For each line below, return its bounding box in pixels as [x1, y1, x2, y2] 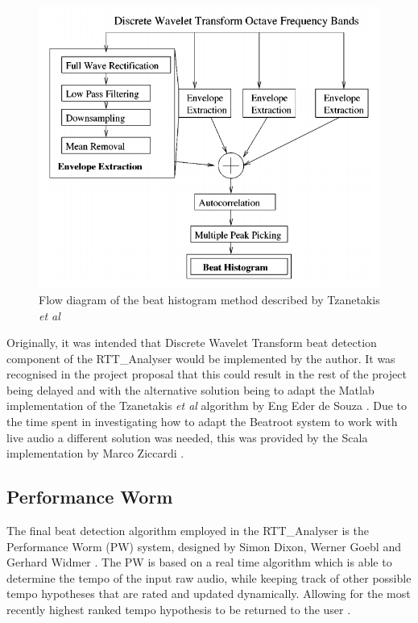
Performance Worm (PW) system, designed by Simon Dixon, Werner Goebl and [6, 537, 401, 554]
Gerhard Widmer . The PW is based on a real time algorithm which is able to [6, 554, 392, 571]
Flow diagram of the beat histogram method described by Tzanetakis [39, 291, 380, 307]
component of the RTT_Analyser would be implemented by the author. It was [6, 349, 395, 366]
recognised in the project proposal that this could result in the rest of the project [6, 366, 407, 383]
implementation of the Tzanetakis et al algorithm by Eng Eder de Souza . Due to [6, 397, 407, 414]
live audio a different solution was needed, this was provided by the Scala [6, 429, 368, 445]
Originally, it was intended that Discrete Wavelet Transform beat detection [6, 334, 377, 351]
